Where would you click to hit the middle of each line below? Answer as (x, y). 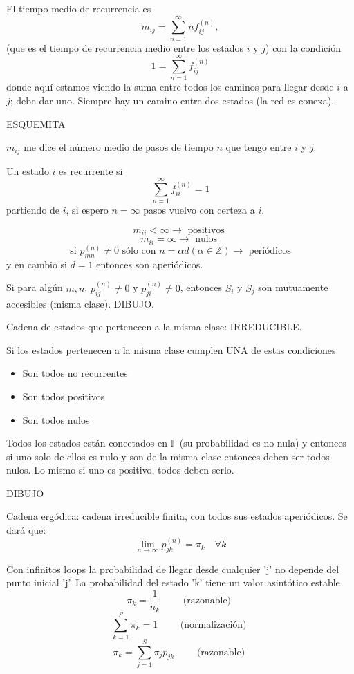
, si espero (87, 210)
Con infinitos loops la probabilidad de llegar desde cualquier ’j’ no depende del (173, 569)
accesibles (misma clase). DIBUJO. (80, 303)
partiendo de (33, 210)
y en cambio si (37, 264)
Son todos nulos (56, 419)
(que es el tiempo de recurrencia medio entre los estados (125, 47)
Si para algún (35, 287)
